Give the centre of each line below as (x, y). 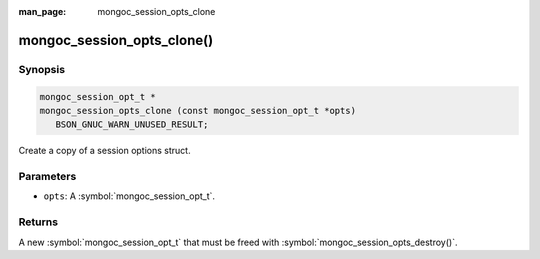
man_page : (42, 11)
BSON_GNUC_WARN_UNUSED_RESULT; (132, 124)
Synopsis (41, 69)
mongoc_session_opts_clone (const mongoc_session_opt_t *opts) (198, 110)
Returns (38, 222)
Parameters (47, 177)
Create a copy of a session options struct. (104, 151)
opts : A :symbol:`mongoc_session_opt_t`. (129, 196)
